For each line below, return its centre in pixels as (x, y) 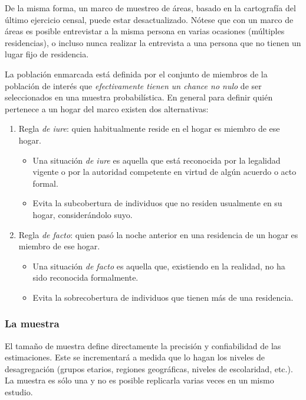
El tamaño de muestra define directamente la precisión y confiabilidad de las (143, 345)
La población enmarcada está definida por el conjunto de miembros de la (136, 74)
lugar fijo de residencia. (47, 54)
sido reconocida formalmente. (85, 277)
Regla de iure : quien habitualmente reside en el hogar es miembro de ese (149, 129)
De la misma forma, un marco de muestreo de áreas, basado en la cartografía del (150, 8)
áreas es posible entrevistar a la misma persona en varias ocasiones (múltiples (145, 31)
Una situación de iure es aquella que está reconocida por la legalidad (157, 160)
